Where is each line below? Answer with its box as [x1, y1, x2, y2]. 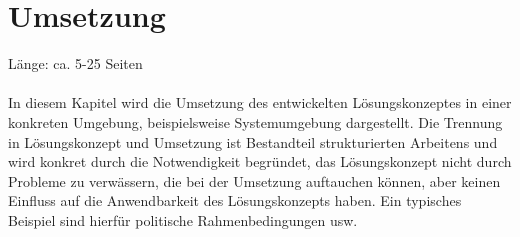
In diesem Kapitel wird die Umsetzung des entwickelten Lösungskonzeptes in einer [8, 92, 512, 113]
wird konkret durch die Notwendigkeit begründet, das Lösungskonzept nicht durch [8, 151, 512, 172]
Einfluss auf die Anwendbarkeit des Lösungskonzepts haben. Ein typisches [8, 190, 462, 211]
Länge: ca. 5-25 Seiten [8, 53, 143, 74]
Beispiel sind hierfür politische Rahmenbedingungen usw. [8, 209, 358, 230]
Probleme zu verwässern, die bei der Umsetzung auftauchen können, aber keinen [8, 170, 501, 191]
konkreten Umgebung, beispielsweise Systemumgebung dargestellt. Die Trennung [8, 111, 503, 132]
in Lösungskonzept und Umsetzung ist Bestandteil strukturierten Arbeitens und [8, 131, 498, 152]
